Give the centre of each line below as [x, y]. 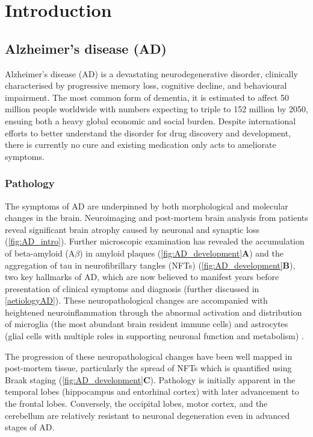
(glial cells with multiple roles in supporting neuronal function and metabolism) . [154, 336]
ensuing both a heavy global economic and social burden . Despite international [150, 120]
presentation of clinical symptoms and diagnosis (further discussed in [132, 288]
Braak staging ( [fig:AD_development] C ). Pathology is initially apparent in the [150, 379]
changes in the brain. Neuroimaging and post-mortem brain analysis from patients [156, 218]
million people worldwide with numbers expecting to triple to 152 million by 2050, [156, 109]
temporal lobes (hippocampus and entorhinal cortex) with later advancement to [152, 391]
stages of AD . [30, 427]
